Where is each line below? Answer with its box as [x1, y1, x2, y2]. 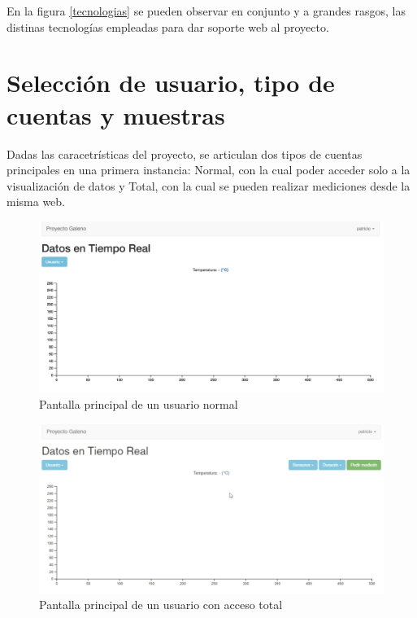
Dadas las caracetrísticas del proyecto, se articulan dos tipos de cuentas [7, 145, 363, 162]
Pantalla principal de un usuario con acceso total [39, 596, 283, 613]
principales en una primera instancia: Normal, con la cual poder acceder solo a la [7, 161, 410, 178]
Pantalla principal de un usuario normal [39, 396, 238, 413]
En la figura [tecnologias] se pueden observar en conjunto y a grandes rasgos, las [7, 2, 406, 19]
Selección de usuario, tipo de [7, 66, 335, 99]
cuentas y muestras [7, 98, 225, 131]
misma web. [7, 193, 66, 210]
